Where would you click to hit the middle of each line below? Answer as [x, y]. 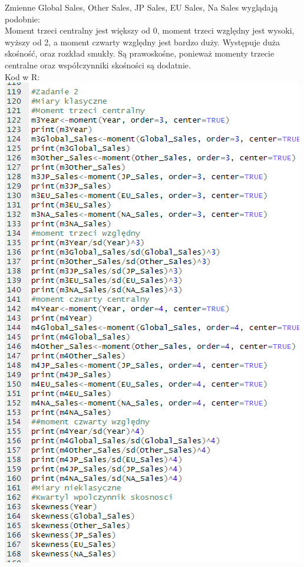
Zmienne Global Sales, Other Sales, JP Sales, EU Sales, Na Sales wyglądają [141, 7]
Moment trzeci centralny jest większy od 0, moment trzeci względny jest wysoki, [150, 30]
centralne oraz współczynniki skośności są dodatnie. [98, 65]
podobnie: [22, 19]
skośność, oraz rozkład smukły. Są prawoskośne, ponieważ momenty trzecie [140, 53]
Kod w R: [22, 76]
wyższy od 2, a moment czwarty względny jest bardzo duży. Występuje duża [142, 42]
